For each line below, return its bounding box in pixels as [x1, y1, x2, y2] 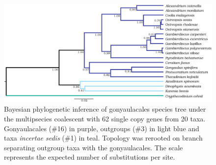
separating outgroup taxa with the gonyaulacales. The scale [4, 142, 183, 152]
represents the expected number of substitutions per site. [4, 152, 175, 162]
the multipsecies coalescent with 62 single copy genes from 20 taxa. [4, 114, 206, 123]
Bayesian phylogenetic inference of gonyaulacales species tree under [4, 104, 206, 114]
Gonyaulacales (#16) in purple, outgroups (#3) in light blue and [4, 123, 199, 133]
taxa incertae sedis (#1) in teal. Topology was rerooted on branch [4, 133, 203, 143]
